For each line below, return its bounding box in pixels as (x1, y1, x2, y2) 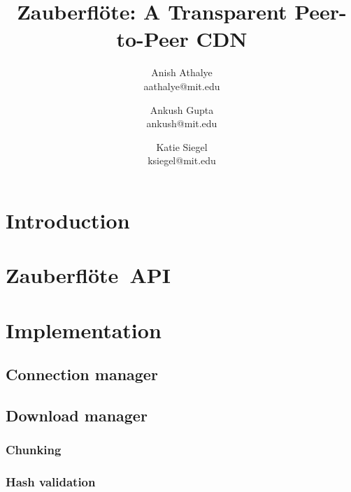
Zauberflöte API (6, 261, 171, 289)
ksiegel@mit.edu (148, 153, 216, 168)
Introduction (6, 205, 130, 234)
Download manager (6, 404, 148, 426)
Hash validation (6, 473, 96, 491)
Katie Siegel (156, 139, 208, 154)
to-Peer (116, 24, 189, 53)
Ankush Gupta (150, 102, 214, 117)
